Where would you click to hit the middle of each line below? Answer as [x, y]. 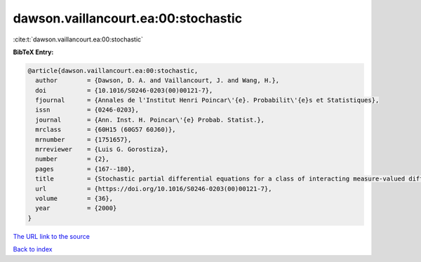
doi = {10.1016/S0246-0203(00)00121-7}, [124, 90]
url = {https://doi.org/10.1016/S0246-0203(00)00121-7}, [154, 189]
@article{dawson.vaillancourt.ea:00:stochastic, [113, 71]
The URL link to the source [52, 236]
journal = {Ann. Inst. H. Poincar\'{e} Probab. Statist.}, [150, 120]
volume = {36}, [74, 198]
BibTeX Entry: [33, 52]
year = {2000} [76, 208]
